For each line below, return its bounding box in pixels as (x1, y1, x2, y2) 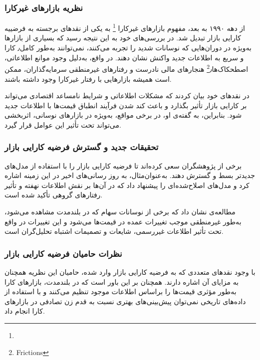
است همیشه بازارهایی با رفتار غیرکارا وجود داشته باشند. (4, 73, 172, 84)
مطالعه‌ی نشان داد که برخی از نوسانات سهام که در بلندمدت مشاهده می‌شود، (4, 206, 236, 217)
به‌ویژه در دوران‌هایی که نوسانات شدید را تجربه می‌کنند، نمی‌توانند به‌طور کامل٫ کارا (4, 42, 252, 53)
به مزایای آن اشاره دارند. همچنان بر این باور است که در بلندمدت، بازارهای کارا (4, 276, 239, 287)
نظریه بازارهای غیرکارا (4, 1, 83, 13)
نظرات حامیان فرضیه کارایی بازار (4, 247, 122, 259)
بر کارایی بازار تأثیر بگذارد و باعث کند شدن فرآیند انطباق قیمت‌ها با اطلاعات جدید (4, 100, 247, 110)
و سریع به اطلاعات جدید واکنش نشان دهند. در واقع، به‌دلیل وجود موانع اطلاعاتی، (4, 52, 244, 62)
